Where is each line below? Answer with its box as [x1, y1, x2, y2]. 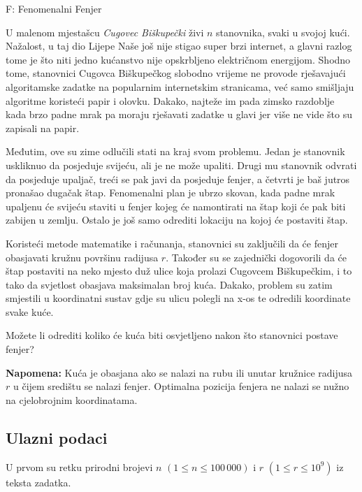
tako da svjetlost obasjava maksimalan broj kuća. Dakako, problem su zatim [6, 277, 333, 291]
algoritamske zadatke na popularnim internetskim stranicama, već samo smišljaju [6, 79, 354, 94]
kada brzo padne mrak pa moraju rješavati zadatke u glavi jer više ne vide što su [6, 107, 352, 122]
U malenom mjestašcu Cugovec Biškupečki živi [6, 24, 204, 39]
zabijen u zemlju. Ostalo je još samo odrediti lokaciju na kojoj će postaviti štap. [6, 212, 348, 227]
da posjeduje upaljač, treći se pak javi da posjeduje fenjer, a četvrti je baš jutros [6, 171, 350, 186]
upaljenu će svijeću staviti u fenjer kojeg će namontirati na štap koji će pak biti [6, 198, 346, 213]
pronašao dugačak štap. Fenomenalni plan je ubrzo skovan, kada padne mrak [6, 185, 335, 200]
